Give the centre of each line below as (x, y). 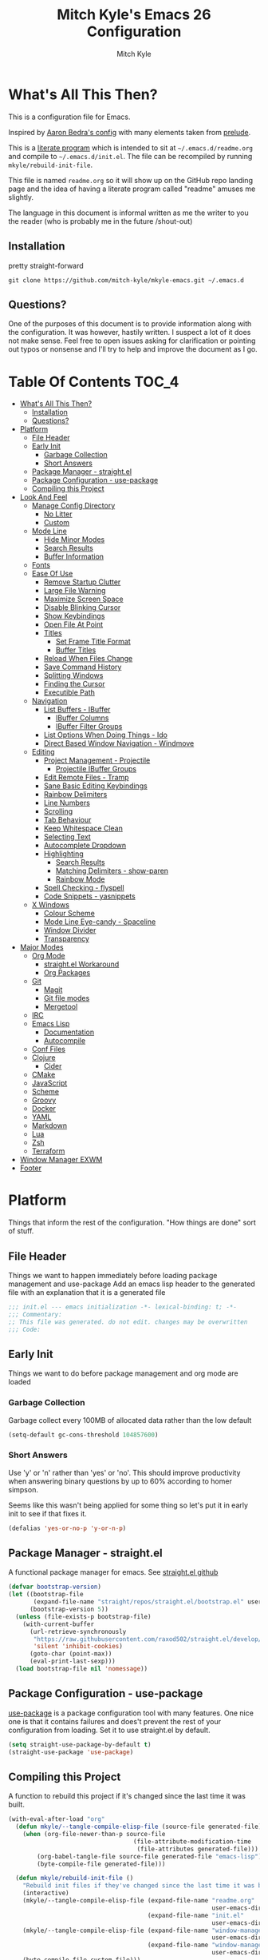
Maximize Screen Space (83, 599)
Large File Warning (75, 591)
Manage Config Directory (73, 506)
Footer (31, 1168)
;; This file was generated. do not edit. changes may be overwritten (128, 1322)
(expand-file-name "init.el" (196, 1915)
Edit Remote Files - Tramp (86, 778)
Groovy (44, 1100)
